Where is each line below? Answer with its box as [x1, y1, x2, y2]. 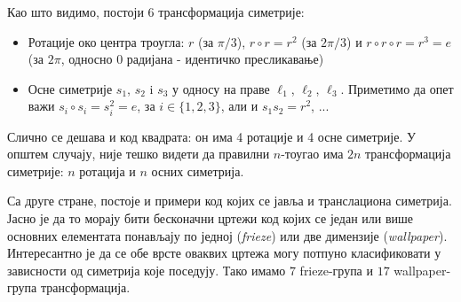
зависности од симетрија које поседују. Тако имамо [7, 260, 286, 279]
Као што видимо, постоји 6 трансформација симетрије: [7, 3, 305, 20]
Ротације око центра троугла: [28, 32, 185, 50]
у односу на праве [172, 79, 270, 97]
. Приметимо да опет [340, 79, 454, 97]
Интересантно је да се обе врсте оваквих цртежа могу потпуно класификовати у [7, 244, 441, 262]
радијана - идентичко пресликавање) [126, 50, 324, 68]
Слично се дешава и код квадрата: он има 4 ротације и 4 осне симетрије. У [7, 127, 416, 145]
